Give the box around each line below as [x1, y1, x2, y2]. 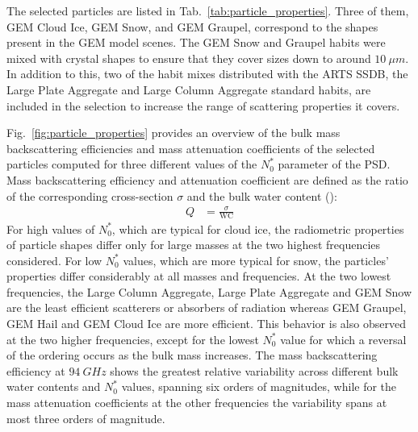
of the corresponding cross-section [6, 187, 173, 204]
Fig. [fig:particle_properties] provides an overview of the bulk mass [6, 124, 341, 141]
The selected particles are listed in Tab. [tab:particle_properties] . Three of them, [6, 2, 409, 19]
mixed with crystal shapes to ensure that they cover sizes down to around [6, 49, 371, 66]
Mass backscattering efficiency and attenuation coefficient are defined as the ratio [6, 171, 408, 188]
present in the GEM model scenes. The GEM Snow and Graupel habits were [6, 34, 386, 51]
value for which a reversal [280, 330, 407, 347]
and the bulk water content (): [186, 187, 337, 204]
